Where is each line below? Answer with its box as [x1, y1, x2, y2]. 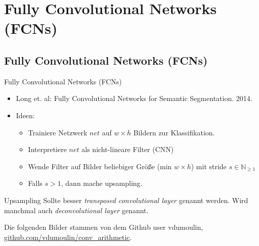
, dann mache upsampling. [61, 178, 143, 188]
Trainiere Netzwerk [28, 127, 88, 137]
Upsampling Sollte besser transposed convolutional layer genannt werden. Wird [4, 194, 248, 205]
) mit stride [191, 161, 227, 171]
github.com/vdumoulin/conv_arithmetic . [4, 231, 132, 242]
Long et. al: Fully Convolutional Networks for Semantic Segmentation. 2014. [16, 93, 252, 104]
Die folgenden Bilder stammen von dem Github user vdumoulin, [4, 222, 203, 232]
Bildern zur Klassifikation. [133, 127, 215, 137]
